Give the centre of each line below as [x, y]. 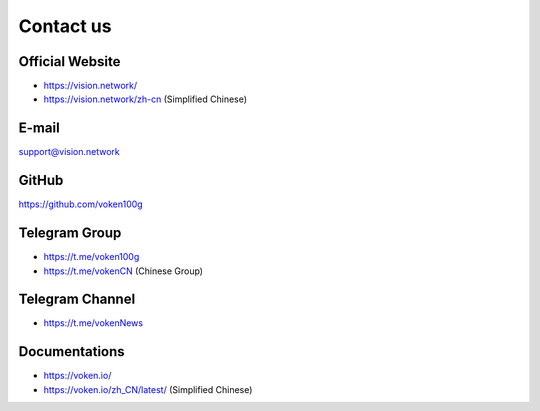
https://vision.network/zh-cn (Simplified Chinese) [145, 99]
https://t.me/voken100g [91, 257]
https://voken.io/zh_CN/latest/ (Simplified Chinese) [148, 389]
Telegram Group [70, 233]
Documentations [71, 351]
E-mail [39, 128]
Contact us [65, 26]
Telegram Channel [77, 299]
